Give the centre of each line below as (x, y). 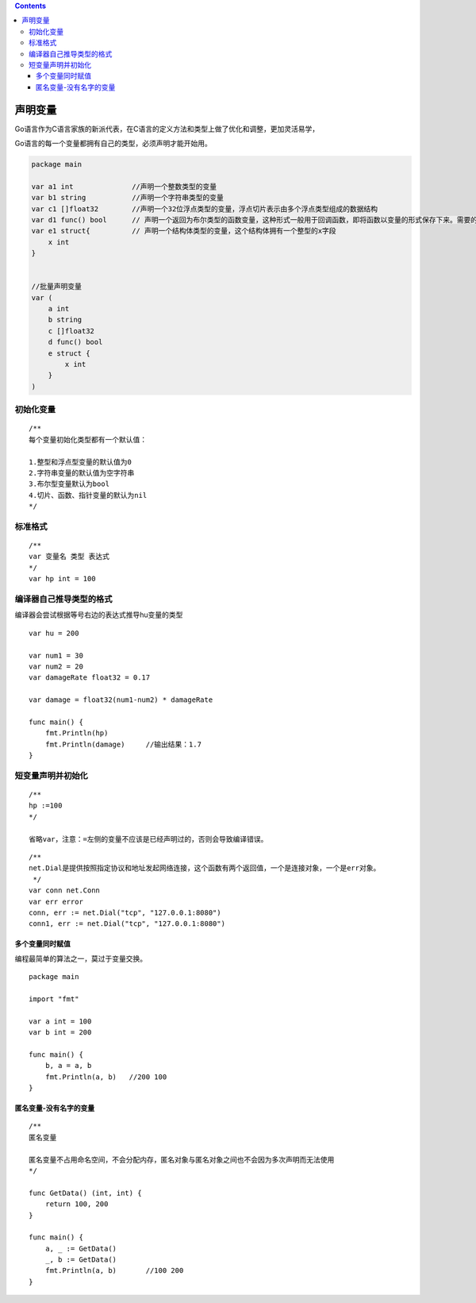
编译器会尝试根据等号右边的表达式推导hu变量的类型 (99, 615)
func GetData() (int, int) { (85, 1193)
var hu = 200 (54, 633)
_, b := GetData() (81, 1260)
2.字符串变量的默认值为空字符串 (82, 473)
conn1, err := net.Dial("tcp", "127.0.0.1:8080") (127, 924)
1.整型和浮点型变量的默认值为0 (81, 462)
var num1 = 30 (56, 655)
